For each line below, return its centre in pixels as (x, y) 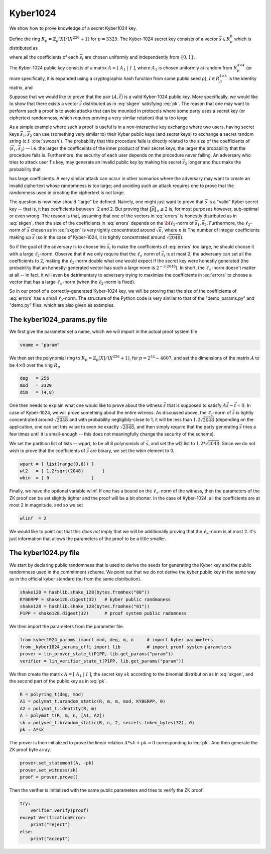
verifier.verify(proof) (59, 810)
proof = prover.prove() (49, 777)
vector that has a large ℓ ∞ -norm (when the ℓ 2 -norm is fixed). (72, 283)
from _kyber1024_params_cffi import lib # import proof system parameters (126, 647)
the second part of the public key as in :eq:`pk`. (58, 681)
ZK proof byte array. (30, 750)
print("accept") (50, 838)
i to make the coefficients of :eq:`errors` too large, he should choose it (182, 247)
